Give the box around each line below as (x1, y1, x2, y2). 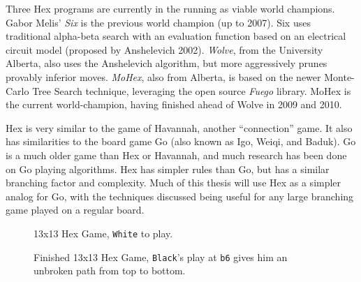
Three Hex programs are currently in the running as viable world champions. (6, 1, 335, 15)
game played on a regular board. (6, 202, 145, 217)
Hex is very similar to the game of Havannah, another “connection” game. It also (6, 120, 353, 135)
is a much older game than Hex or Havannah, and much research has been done (6, 147, 347, 162)
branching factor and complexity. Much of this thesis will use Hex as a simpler (6, 175, 341, 190)
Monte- (324, 69, 355, 84)
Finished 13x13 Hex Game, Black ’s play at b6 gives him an (34, 249, 288, 264)
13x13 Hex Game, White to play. (34, 225, 173, 240)
